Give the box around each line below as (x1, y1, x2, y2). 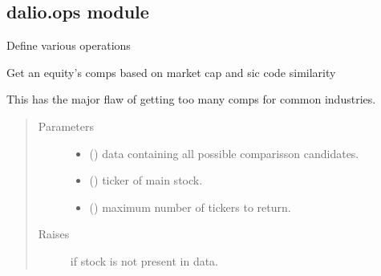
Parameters (38, 117, 94, 134)
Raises (38, 225, 70, 242)
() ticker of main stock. (89, 172, 203, 189)
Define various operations (6, 37, 131, 54)
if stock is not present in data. (70, 252, 219, 269)
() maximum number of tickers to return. (89, 198, 291, 215)
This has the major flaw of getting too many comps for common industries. (6, 91, 376, 108)
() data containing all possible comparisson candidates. (89, 144, 359, 161)
